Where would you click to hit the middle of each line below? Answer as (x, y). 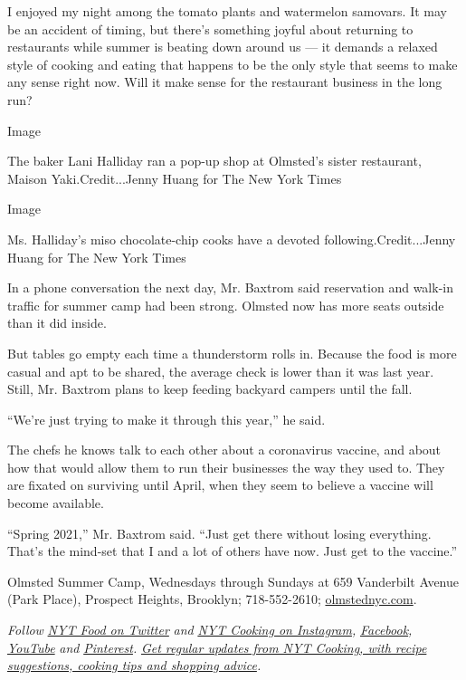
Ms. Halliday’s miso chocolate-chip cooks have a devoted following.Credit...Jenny (232, 239)
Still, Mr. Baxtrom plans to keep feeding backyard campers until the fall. (210, 389)
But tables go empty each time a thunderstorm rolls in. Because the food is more (232, 353)
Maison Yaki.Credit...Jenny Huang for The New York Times (175, 178)
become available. (56, 503)
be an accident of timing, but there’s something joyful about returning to (210, 29)
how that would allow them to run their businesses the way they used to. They (226, 467)
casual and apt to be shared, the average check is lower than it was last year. (221, 371)
